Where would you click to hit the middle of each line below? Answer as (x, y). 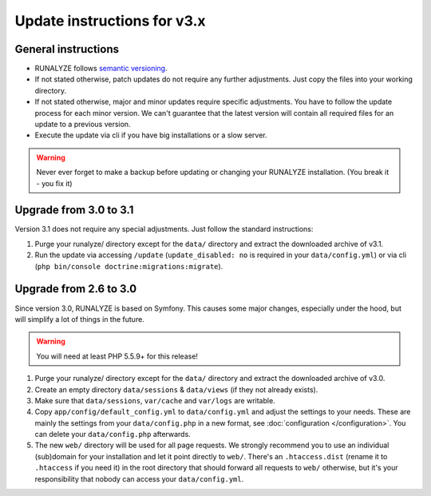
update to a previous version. (83, 125)
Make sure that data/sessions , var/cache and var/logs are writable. (155, 400)
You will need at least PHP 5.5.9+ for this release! (117, 356)
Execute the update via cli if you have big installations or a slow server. (151, 135)
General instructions (67, 49)
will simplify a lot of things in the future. (80, 319)
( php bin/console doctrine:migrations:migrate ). (129, 266)
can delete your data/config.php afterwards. (113, 434)
